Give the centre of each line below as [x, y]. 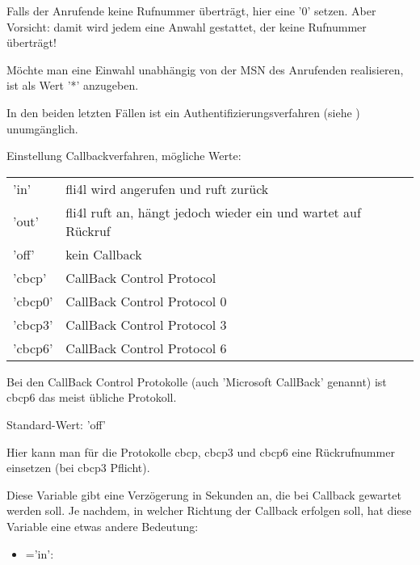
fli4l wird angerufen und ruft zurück [167, 188]
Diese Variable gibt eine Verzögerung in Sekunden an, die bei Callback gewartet [204, 494]
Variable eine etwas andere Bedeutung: [103, 526]
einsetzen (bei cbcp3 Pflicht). [78, 468]
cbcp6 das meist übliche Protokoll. [92, 397]
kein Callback [104, 254]
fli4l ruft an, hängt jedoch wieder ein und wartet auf [213, 212]
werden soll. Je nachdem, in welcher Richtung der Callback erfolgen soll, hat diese [209, 510]
